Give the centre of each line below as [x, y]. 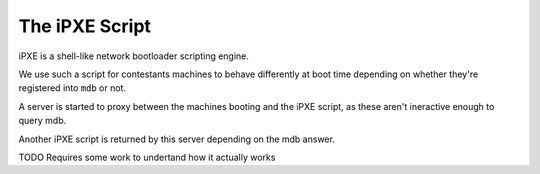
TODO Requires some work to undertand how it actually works [147, 157]
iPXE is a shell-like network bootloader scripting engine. [134, 56]
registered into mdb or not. [72, 88]
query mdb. [42, 121]
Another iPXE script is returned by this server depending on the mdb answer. [176, 139]
